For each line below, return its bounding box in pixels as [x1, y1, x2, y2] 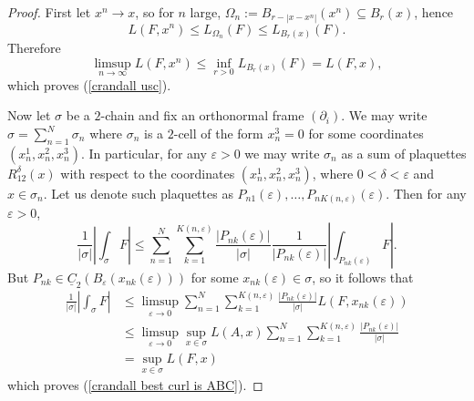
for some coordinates [308, 124, 424, 143]
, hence [414, 3, 454, 21]
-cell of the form [173, 124, 263, 143]
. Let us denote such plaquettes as [43, 183, 233, 202]
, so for [135, 3, 174, 21]
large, [190, 3, 222, 21]
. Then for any [386, 183, 467, 202]
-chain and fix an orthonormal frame [100, 106, 304, 125]
